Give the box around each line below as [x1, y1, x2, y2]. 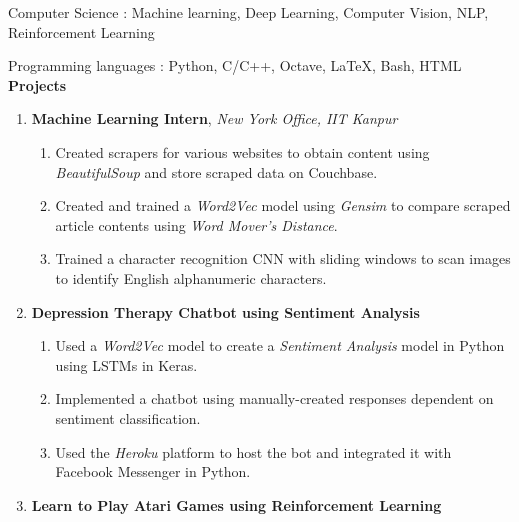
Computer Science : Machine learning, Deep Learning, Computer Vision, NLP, [8, 2, 489, 22]
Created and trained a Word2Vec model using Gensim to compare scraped [55, 195, 511, 216]
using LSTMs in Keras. [55, 354, 198, 375]
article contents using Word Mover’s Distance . [55, 214, 338, 235]
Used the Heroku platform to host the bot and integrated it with [55, 441, 452, 462]
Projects [8, 74, 67, 95]
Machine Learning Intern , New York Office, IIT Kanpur [31, 108, 398, 129]
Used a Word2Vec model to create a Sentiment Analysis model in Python [55, 335, 505, 356]
